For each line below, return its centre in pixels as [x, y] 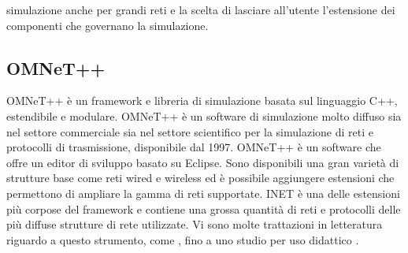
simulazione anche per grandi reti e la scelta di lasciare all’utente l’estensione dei [201, 9]
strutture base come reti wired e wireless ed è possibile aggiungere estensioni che [200, 178]
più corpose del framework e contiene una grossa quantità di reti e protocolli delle [204, 208]
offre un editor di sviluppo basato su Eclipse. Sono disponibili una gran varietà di [203, 162]
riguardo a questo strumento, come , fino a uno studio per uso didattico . [183, 239]
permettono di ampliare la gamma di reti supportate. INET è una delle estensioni [203, 193]
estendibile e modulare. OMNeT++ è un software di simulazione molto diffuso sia [204, 115]
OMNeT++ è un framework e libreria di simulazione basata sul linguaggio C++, [202, 100]
